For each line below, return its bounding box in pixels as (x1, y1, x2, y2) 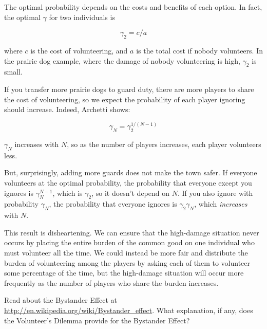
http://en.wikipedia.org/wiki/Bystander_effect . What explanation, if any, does (4, 304, 253, 315)
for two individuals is (49, 11, 115, 22)
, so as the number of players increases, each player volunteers (67, 139, 261, 150)
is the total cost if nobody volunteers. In (136, 45, 263, 56)
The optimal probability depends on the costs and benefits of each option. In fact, (4, 2, 262, 12)
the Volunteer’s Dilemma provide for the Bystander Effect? (4, 315, 190, 325)
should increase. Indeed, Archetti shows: (4, 104, 130, 115)
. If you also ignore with (177, 187, 253, 198)
